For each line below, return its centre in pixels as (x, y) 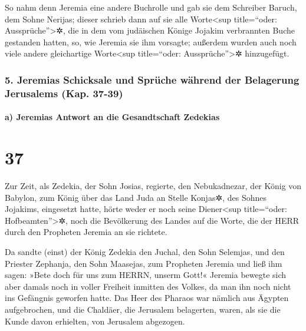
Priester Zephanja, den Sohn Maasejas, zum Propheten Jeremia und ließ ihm (144, 263)
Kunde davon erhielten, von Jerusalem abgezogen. (95, 321)
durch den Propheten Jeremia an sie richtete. (86, 232)
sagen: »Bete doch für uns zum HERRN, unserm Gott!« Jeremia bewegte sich (146, 275)
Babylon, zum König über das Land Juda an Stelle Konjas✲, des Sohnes (136, 197)
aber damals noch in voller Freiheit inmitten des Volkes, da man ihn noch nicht (148, 286)
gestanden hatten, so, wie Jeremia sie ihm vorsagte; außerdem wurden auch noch (151, 42)
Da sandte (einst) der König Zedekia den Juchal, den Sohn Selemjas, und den (145, 252)
